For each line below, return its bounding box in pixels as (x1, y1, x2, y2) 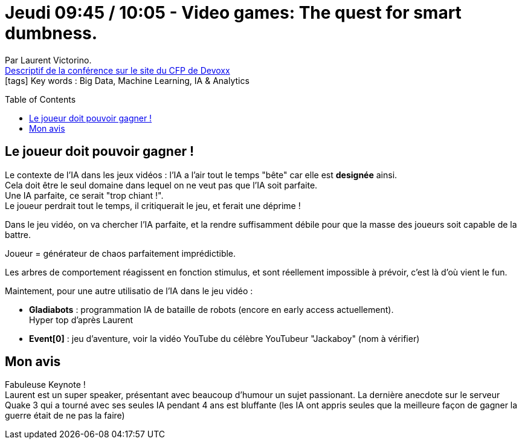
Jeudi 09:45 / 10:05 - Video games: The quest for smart (5, 2, 462, 23)
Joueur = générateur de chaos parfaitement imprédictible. (5, 248, 236, 259)
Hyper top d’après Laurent (29, 314, 134, 325)
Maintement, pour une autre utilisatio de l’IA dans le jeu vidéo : (5, 285, 253, 296)
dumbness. (5, 23, 98, 43)
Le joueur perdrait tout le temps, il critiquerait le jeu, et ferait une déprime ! (5, 200, 301, 211)
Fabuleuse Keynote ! (5, 379, 86, 390)
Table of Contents (5, 94, 76, 105)
